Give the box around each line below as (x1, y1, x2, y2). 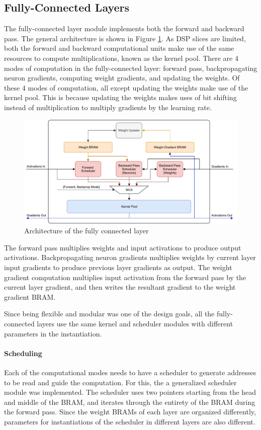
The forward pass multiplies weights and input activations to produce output (4, 242, 241, 252)
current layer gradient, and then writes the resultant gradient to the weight (4, 282, 236, 292)
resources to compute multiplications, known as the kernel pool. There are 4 (4, 52, 238, 63)
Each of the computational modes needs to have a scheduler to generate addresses (4, 367, 256, 377)
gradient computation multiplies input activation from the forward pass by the (4, 272, 246, 282)
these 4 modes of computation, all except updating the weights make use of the (4, 82, 248, 93)
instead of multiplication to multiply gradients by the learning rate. (4, 102, 212, 112)
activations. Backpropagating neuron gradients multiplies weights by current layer (4, 252, 256, 263)
